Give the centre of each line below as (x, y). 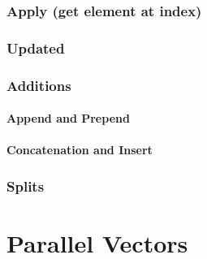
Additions (39, 85)
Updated (36, 47)
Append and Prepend (68, 118)
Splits (26, 186)
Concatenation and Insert (80, 150)
